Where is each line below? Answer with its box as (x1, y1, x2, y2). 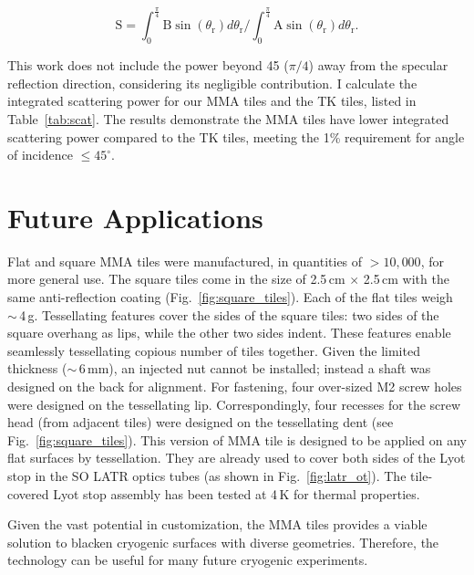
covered (7, 484, 49, 503)
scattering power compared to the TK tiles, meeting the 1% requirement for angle (7, 127, 465, 146)
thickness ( (7, 359, 67, 378)
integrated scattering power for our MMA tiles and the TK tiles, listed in (7, 91, 417, 110)
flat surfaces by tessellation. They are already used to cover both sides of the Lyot (7, 448, 466, 467)
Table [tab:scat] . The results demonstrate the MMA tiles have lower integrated (7, 109, 449, 128)
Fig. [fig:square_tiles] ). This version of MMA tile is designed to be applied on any (7, 430, 468, 449)
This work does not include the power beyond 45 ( (7, 56, 289, 75)
